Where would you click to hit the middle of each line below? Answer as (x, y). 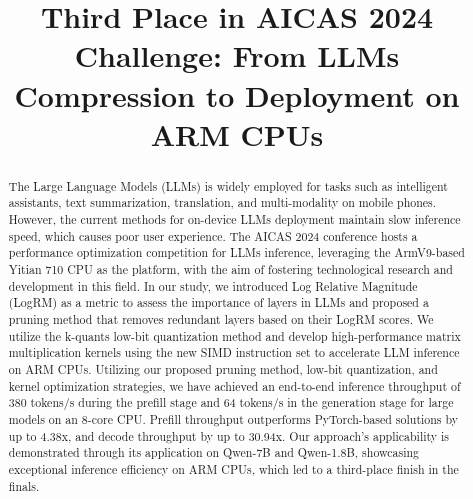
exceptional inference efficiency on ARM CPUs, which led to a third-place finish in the (233, 468)
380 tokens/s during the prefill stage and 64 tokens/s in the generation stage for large (231, 402)
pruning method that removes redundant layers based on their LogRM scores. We (221, 318)
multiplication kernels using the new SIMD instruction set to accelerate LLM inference (234, 352)
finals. (24, 485)
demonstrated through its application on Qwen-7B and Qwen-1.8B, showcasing (214, 452)
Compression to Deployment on (237, 94)
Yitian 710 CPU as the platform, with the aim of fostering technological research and (230, 269)
